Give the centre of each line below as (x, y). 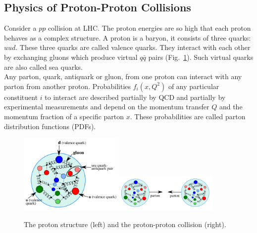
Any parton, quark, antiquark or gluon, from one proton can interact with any (123, 76)
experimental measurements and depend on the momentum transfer (107, 107)
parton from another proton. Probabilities (68, 86)
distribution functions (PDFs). (50, 126)
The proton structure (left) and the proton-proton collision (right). (125, 224)
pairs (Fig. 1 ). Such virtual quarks (201, 57)
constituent (21, 97)
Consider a (20, 28)
